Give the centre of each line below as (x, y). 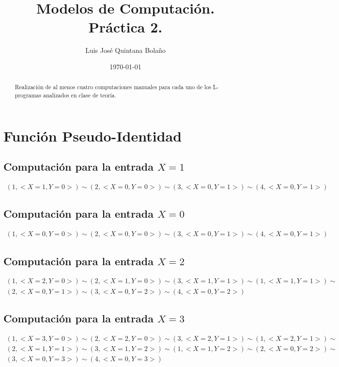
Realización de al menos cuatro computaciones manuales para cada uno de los (113, 87)
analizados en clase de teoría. (80, 95)
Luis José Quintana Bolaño (125, 50)
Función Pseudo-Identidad (93, 136)
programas (28, 95)
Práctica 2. (125, 27)
